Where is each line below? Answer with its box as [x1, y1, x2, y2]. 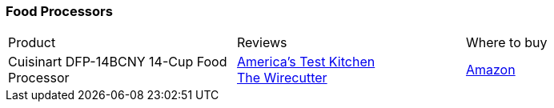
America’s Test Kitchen [236, 54, 375, 70]
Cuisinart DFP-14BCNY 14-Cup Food [8, 54, 227, 70]
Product [8, 34, 56, 51]
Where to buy [465, 34, 548, 51]
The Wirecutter [236, 70, 327, 86]
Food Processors [6, 3, 113, 19]
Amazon [465, 62, 516, 78]
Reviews [236, 34, 287, 51]
